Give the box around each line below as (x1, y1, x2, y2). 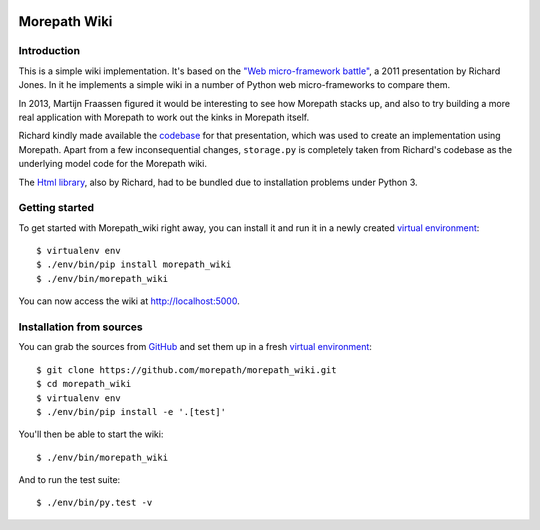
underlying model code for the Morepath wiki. (18, 158, 207, 170)
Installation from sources (18, 320, 144, 334)
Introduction (18, 44, 80, 58)
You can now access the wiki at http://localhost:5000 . (18, 295, 240, 307)
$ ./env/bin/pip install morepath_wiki (36, 259, 232, 270)
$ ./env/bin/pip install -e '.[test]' (36, 406, 227, 417)
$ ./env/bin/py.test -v (36, 497, 153, 509)
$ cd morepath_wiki (36, 378, 132, 390)
